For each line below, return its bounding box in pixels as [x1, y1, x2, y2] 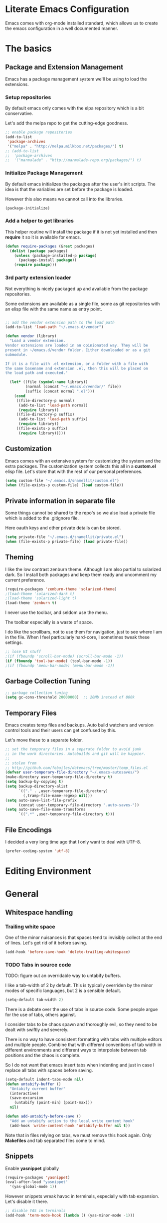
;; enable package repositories [5, 130, 72, 135]
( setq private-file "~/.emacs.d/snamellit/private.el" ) [5, 534, 124, 539]
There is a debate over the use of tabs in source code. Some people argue [5, 1006, 158, 1012]
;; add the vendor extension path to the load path [5, 320, 115, 325]
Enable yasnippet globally [5, 1165, 59, 1171]
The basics [5, 43, 52, 54]
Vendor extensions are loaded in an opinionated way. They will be [5, 343, 149, 348]
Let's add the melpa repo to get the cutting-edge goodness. [5, 120, 129, 126]
